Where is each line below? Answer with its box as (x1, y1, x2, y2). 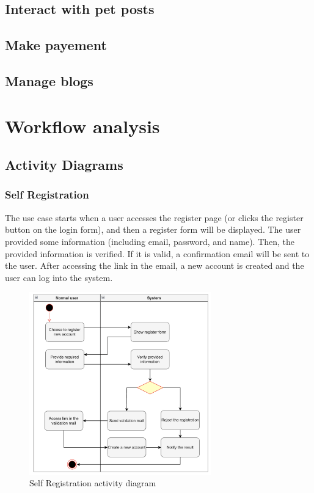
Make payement (5, 35, 107, 54)
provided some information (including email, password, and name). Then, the (5, 235, 295, 247)
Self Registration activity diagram (29, 477, 156, 489)
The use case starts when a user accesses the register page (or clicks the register (5, 211, 304, 224)
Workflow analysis (5, 113, 160, 138)
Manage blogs (5, 71, 93, 90)
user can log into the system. (5, 271, 113, 283)
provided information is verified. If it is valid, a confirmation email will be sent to (5, 247, 310, 260)
